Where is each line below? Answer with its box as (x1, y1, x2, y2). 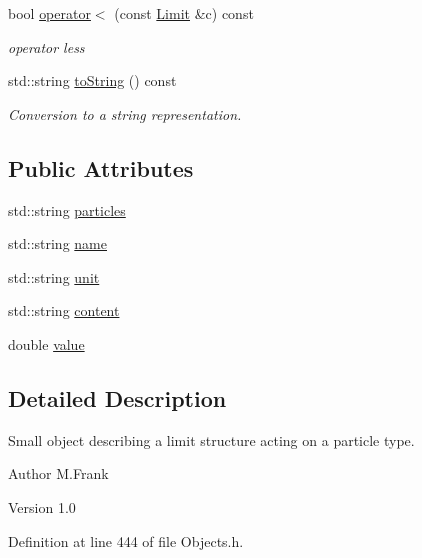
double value (8, 333, 85, 354)
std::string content (8, 300, 120, 321)
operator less (8, 36, 85, 57)
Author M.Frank (8, 463, 109, 484)
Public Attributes (8, 152, 194, 183)
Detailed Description (8, 382, 227, 413)
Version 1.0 (8, 496, 76, 517)
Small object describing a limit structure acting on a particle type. (8, 429, 415, 450)
